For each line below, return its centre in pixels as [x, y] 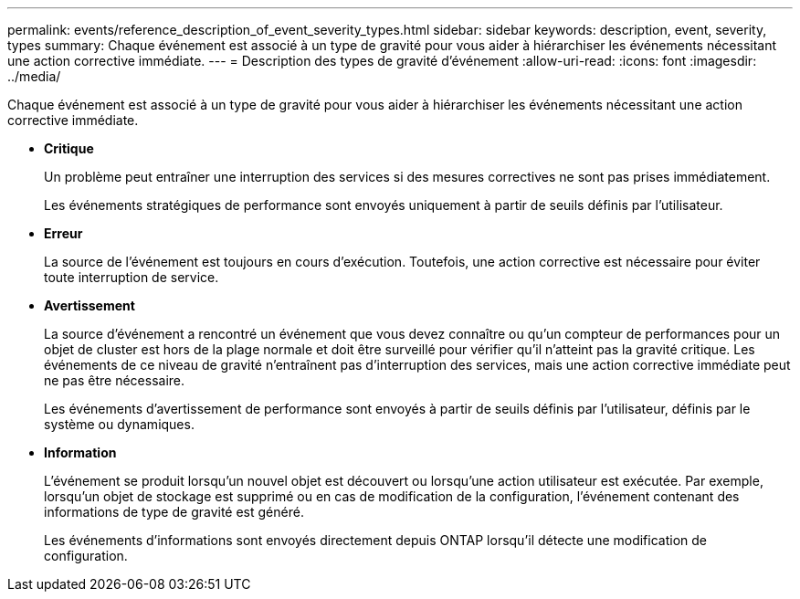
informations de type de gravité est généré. [174, 512]
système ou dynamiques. [119, 424]
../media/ [34, 76]
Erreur [63, 233]
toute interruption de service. [132, 277]
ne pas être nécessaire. [115, 380]
